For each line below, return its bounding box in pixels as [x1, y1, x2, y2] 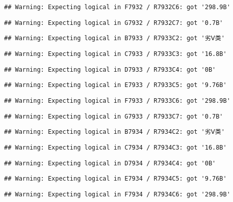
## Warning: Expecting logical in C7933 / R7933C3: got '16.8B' [4, 50, 227, 57]
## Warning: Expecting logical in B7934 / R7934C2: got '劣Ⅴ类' [4, 128, 225, 136]
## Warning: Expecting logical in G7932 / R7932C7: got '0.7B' [4, 19, 223, 26]
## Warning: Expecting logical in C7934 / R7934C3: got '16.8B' [4, 143, 227, 151]
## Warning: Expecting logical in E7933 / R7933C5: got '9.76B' [4, 81, 227, 89]
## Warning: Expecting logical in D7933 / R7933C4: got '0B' [4, 66, 216, 73]
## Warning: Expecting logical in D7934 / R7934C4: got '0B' [4, 159, 216, 167]
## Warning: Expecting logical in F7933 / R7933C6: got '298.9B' [4, 97, 230, 104]
